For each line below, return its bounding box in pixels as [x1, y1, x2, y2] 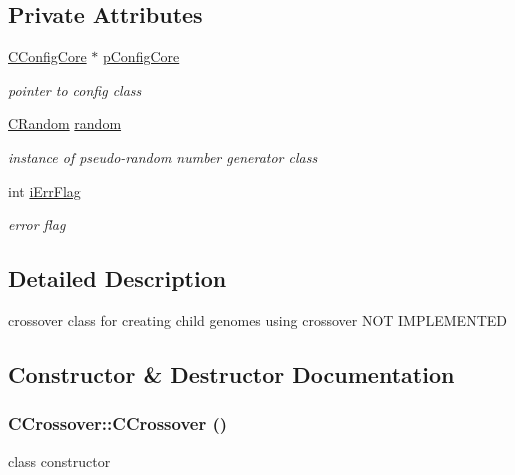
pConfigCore [102, 46, 180, 67]
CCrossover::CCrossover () [8, 411, 228, 436]
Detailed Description [8, 263, 227, 294]
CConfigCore [8, 46, 87, 67]
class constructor [8, 450, 111, 471]
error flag [8, 214, 66, 235]
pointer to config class [8, 79, 142, 100]
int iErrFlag [8, 180, 81, 201]
